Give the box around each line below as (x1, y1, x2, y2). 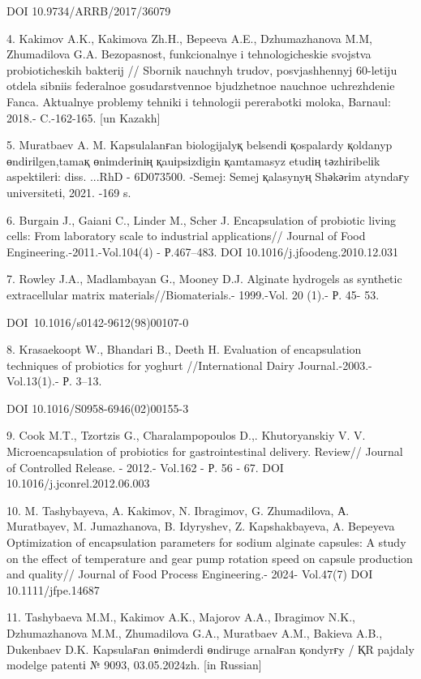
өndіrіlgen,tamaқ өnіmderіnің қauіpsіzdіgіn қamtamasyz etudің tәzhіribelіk (6, 152, 380, 169)
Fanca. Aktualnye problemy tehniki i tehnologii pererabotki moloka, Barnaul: (6, 92, 391, 110)
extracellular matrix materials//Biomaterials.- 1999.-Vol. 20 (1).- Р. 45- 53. (6, 286, 380, 303)
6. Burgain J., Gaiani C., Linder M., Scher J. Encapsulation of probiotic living (6, 211, 397, 228)
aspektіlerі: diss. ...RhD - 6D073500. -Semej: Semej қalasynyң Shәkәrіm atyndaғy (6, 168, 410, 185)
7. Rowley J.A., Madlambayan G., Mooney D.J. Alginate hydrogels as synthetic (6, 270, 402, 287)
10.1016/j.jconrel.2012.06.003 (6, 475, 150, 492)
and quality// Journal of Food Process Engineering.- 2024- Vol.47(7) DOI (6, 565, 373, 582)
